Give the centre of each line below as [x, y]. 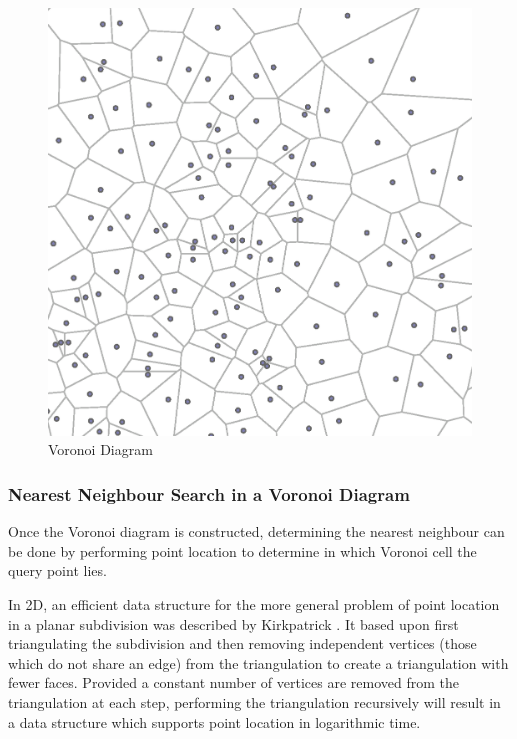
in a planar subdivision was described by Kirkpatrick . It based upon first [233, 623]
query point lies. [57, 570]
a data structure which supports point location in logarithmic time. [214, 721]
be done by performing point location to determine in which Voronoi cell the [242, 550]
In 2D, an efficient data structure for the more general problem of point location [254, 603]
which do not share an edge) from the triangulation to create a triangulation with [258, 662]
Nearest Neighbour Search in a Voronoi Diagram [209, 493]
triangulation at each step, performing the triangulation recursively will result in [254, 701]
